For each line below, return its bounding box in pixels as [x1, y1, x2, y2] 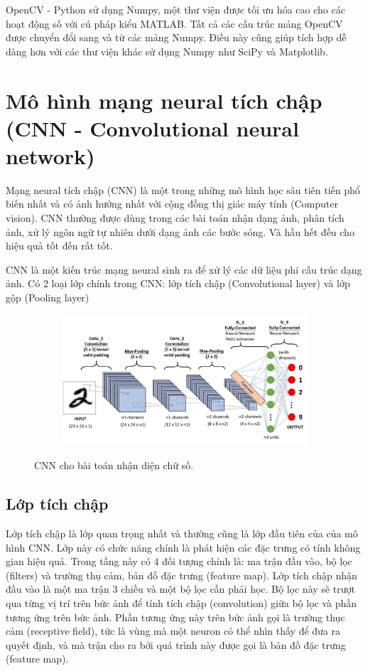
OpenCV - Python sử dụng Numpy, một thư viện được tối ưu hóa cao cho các [6, 2, 345, 16]
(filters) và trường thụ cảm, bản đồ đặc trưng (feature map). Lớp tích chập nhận [6, 567, 357, 582]
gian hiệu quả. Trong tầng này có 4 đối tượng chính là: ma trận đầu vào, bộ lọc [6, 554, 352, 569]
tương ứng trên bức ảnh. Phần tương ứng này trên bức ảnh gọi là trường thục [6, 609, 345, 624]
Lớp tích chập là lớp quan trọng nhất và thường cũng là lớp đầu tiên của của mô [6, 526, 358, 541]
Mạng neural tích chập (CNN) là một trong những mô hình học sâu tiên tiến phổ [6, 182, 360, 197]
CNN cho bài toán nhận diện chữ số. [34, 458, 194, 473]
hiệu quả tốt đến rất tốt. [6, 238, 113, 253]
